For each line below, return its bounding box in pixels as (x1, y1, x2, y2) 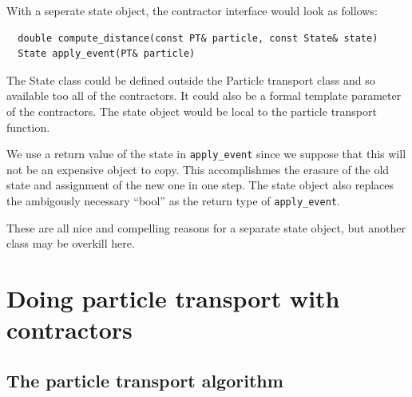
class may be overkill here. (6, 235, 135, 252)
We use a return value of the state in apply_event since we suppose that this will (6, 145, 406, 162)
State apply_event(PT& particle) (18, 48, 196, 60)
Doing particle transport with (6, 282, 340, 315)
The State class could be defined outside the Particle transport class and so (6, 71, 375, 88)
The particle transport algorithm (6, 367, 283, 392)
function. (6, 118, 50, 135)
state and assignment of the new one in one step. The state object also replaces (6, 177, 394, 193)
